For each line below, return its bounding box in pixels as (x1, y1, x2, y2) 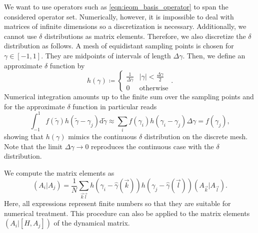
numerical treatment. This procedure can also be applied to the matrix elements (4, 208, 250, 218)
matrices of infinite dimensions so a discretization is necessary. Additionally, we (4, 21, 246, 31)
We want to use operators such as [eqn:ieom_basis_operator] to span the (4, 1, 228, 11)
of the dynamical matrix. (53, 218, 130, 228)
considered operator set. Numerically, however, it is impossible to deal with (4, 11, 234, 21)
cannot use (4, 30, 37, 41)
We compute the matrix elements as (4, 167, 114, 178)
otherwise (139, 84, 168, 92)
